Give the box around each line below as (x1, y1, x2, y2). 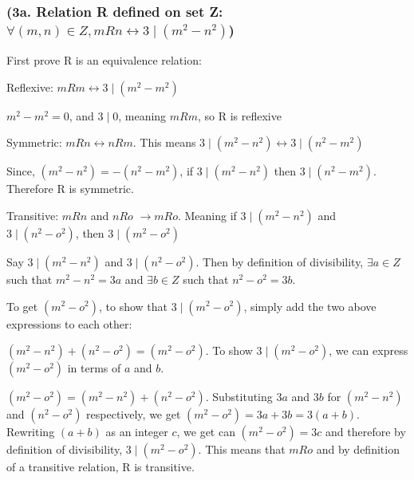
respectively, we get (86, 406, 181, 423)
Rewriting (6, 423, 55, 440)
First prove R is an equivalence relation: (6, 52, 202, 69)
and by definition (316, 441, 400, 458)
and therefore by (325, 423, 406, 440)
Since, (6, 163, 35, 179)
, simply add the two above (243, 297, 377, 314)
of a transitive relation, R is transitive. (6, 458, 195, 475)
